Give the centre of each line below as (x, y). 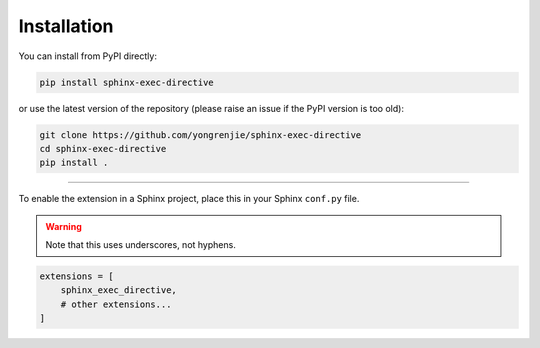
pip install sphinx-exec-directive (126, 82)
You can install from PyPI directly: (87, 56)
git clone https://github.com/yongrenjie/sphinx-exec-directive (200, 134)
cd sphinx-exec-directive (103, 148)
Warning (63, 226)
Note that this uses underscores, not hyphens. (141, 245)
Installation (66, 26)
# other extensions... (116, 304)
